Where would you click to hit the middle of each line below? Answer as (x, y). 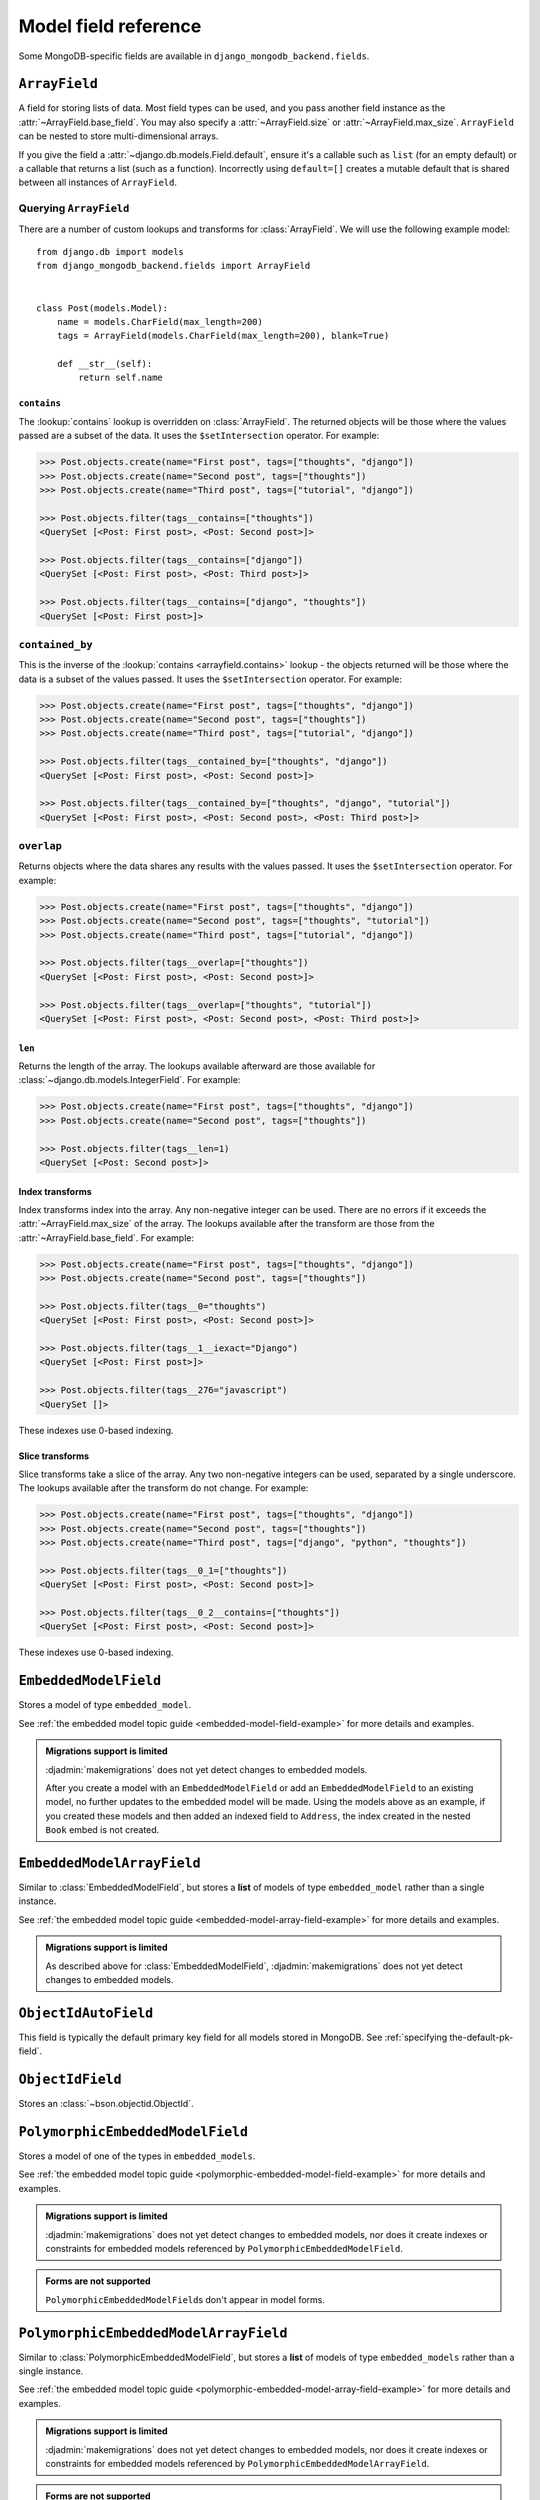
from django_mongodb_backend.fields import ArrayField (173, 266)
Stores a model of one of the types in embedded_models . (137, 2156)
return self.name (121, 378)
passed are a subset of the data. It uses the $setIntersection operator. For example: (199, 436)
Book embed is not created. (102, 1830)
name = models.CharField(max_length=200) (160, 321)
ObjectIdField (70, 2079)
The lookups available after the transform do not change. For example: (163, 1488)
